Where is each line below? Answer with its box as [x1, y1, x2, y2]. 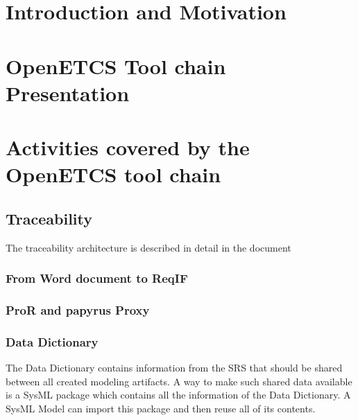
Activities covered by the [6, 133, 250, 161]
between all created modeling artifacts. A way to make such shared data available [6, 374, 352, 388]
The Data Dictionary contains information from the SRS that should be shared [6, 360, 343, 375]
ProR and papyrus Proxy [6, 301, 150, 319]
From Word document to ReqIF [6, 270, 188, 287]
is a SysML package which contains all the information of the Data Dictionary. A [6, 387, 351, 402]
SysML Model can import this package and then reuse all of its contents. [6, 401, 316, 415]
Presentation [6, 78, 130, 107]
